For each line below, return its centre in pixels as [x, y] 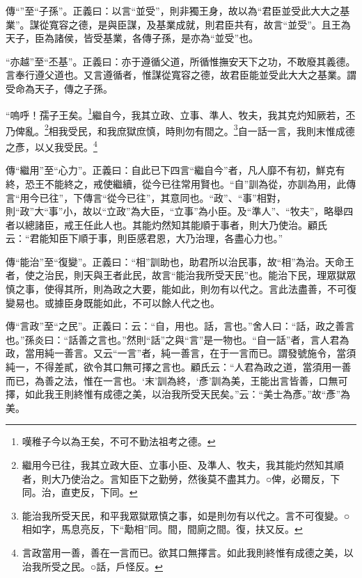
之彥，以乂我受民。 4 [52, 146]
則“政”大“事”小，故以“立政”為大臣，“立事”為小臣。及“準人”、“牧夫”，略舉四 [180, 211]
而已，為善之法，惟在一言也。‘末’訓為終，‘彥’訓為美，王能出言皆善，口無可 [177, 380]
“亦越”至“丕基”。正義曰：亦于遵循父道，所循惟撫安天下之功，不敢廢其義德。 [181, 61]
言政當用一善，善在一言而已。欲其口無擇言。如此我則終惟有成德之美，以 [188, 552]
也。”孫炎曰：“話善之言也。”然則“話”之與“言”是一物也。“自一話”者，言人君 [173, 339]
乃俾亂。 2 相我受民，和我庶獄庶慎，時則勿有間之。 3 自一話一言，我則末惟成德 [180, 129]
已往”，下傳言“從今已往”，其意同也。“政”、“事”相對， [163, 197]
